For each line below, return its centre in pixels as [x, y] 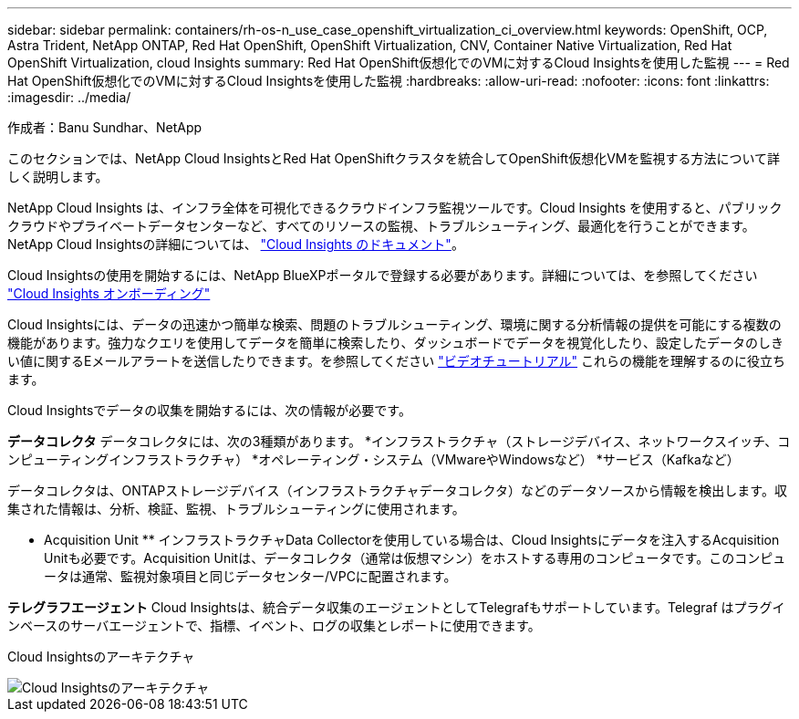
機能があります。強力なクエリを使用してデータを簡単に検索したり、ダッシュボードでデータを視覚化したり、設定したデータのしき [396, 343]
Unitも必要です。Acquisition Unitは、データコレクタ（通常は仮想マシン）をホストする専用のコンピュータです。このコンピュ [415, 558]
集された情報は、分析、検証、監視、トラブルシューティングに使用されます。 [236, 509]
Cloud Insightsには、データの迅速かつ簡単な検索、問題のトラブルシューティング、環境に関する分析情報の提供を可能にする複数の [394, 324]
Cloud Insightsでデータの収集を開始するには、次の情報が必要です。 [209, 410]
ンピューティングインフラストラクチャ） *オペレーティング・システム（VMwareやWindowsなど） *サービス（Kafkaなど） [374, 459]
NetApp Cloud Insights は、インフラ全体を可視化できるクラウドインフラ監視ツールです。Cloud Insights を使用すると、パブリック [395, 208]
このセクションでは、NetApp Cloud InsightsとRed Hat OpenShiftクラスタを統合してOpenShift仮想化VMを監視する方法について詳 [394, 158]
